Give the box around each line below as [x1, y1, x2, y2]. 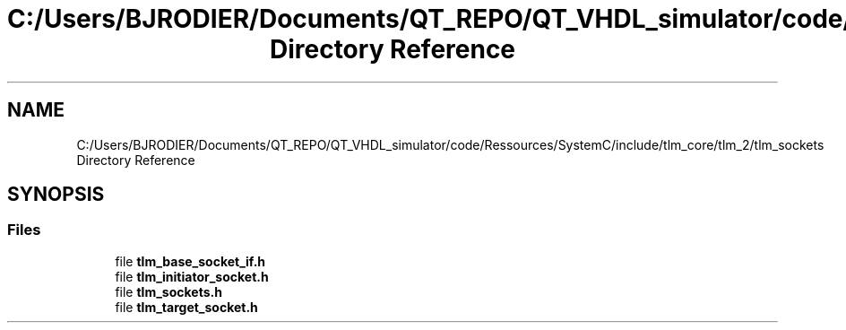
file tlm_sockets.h [115, 283, 222, 300]
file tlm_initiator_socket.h [115, 268, 269, 284]
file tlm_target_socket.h [115, 299, 258, 315]
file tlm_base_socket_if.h [115, 253, 266, 269]
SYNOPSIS [7, 183, 105, 206]
